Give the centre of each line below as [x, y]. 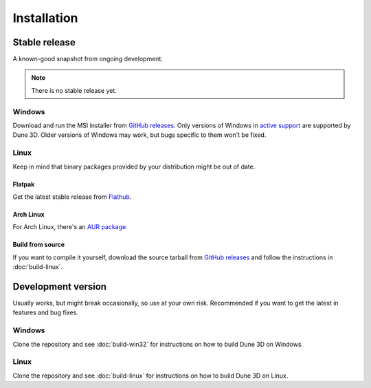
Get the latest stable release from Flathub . [72, 197]
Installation [45, 18]
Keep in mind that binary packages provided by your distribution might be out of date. [134, 166]
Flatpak [24, 184]
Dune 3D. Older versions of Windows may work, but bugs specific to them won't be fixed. [139, 135]
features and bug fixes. [45, 312]
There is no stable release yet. [74, 90]
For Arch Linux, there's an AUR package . [70, 227]
